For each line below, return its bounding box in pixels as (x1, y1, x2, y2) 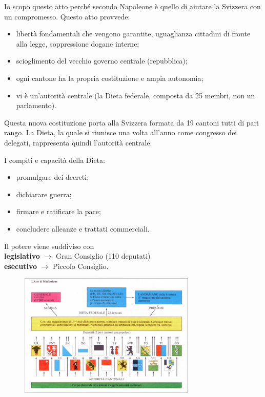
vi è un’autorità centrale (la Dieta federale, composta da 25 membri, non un (16, 90, 255, 100)
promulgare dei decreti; (16, 172, 89, 182)
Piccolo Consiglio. (53, 260, 109, 271)
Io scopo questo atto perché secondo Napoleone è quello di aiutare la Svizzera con (4, 1, 261, 11)
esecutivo (4, 260, 37, 271)
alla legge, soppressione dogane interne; (16, 38, 139, 49)
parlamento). (16, 100, 57, 111)
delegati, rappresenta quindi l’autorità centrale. (4, 137, 152, 148)
